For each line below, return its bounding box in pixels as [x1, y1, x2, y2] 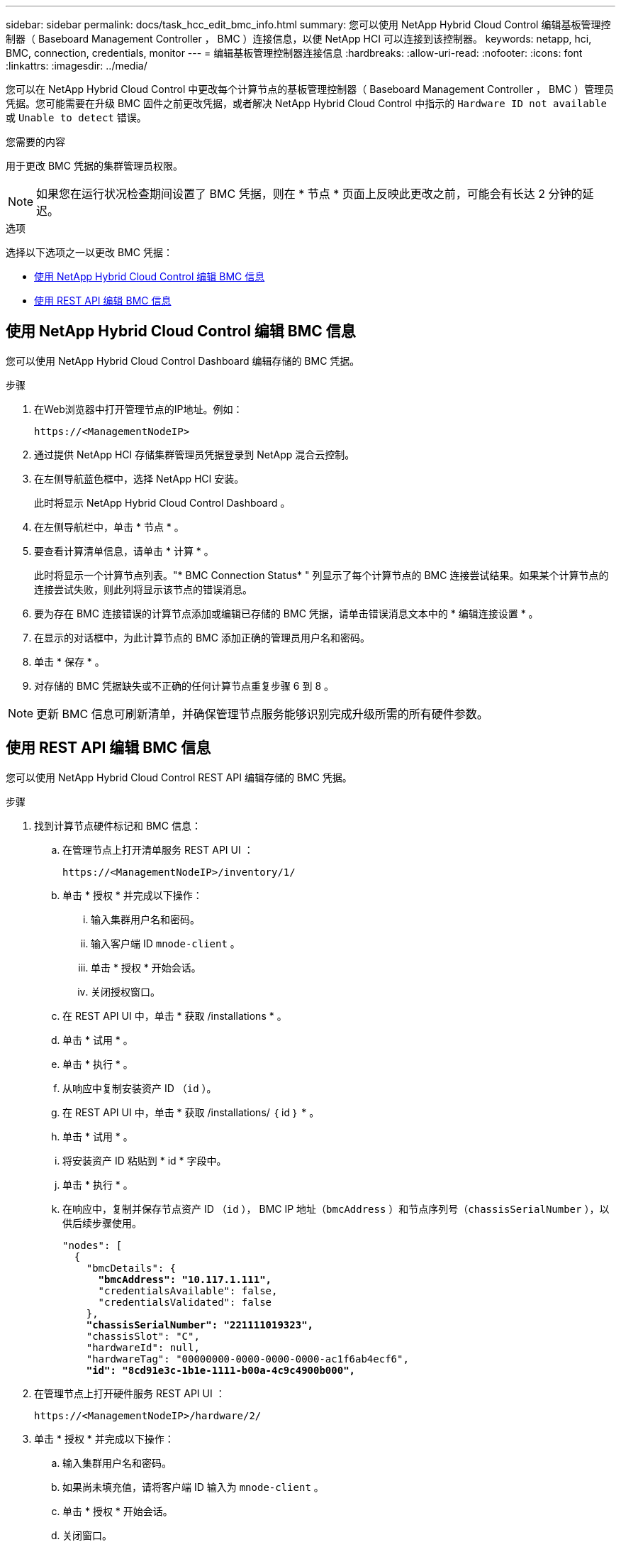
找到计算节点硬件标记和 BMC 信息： [34, 819, 201, 832]
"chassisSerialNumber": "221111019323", [86, 1318, 314, 1331]
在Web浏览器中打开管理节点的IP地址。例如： [34, 402, 243, 415]
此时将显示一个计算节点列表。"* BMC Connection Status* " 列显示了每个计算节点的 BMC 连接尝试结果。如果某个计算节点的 [34, 568, 609, 581]
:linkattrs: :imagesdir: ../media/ [6, 60, 147, 72]
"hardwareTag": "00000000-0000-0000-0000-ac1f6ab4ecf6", [86, 1353, 409, 1365]
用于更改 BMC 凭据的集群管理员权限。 [6, 160, 183, 172]
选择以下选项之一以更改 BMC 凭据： [6, 246, 173, 258]
